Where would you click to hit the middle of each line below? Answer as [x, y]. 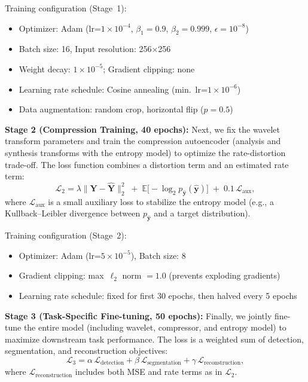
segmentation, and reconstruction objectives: [86, 351]
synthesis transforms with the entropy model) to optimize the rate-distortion [145, 152]
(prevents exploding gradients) [225, 275]
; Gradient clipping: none [149, 68]
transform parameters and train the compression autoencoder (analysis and [143, 141]
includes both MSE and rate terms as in [149, 372]
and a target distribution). [202, 213]
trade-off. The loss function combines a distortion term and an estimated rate [147, 164]
